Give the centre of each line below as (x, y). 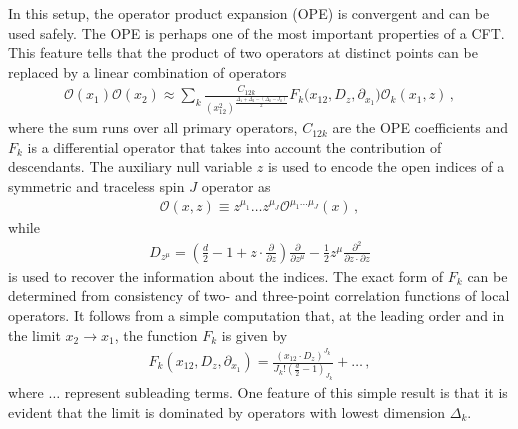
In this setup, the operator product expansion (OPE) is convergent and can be (249, 13)
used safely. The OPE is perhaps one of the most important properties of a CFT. (256, 32)
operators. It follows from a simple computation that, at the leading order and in (256, 314)
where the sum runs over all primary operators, (153, 127)
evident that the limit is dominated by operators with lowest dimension (227, 411)
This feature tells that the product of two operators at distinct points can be (243, 52)
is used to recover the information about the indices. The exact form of (226, 275)
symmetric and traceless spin (96, 185)
